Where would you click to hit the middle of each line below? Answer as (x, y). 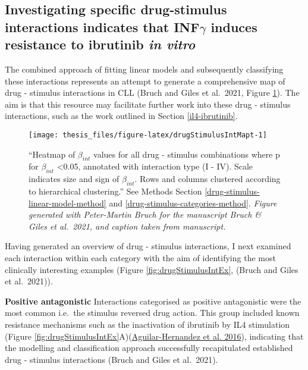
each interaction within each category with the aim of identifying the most (140, 257)
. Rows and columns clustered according (208, 179)
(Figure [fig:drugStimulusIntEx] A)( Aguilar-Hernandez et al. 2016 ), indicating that (154, 336)
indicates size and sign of (74, 179)
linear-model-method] (67, 203)
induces (234, 26)
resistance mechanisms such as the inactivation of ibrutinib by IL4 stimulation (147, 324)
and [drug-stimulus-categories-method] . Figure (193, 203)
